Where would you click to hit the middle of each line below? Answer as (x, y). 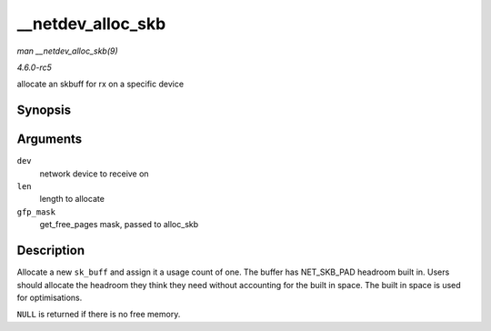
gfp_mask (36, 212)
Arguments (50, 140)
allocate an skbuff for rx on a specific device (100, 84)
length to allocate (72, 199)
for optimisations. (50, 297)
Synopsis (44, 110)
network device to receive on (94, 174)
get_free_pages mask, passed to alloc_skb (119, 225)
